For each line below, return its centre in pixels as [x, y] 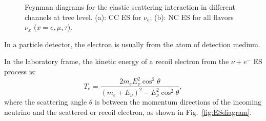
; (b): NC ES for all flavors [192, 17]
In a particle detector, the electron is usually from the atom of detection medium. [132, 44]
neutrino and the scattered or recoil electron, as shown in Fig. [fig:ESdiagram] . [128, 112]
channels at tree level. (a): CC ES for [83, 17]
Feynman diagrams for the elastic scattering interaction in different [130, 7]
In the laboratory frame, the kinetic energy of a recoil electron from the [117, 61]
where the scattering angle [46, 102]
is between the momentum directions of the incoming [178, 102]
